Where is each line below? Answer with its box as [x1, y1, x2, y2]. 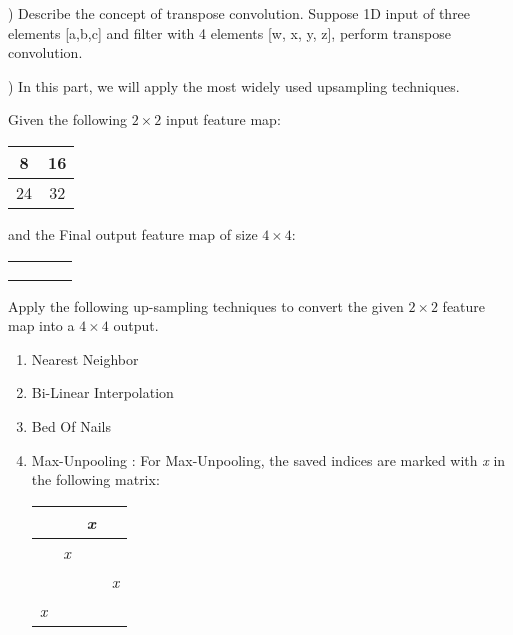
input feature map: [166, 109, 281, 130]
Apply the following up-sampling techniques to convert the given [8, 295, 404, 316]
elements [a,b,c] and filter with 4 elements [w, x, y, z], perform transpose [8, 22, 452, 43]
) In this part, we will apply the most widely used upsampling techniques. [8, 75, 460, 96]
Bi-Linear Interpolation [31, 382, 174, 403]
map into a [8, 315, 75, 336]
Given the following [8, 109, 128, 130]
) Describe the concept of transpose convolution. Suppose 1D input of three [8, 3, 471, 23]
